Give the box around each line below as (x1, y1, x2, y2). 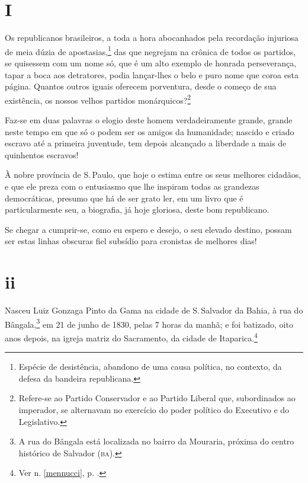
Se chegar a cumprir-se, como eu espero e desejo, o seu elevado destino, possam (5, 223, 292, 235)
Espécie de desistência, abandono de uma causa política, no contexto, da (18, 360, 282, 373)
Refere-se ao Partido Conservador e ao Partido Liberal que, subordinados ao (18, 392, 296, 404)
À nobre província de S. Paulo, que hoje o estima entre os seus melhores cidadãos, (5, 168, 301, 181)
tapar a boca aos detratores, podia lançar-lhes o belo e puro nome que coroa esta (5, 68, 299, 81)
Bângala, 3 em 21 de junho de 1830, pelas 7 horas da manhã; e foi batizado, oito (5, 316, 293, 330)
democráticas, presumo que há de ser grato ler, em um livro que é (5, 191, 243, 204)
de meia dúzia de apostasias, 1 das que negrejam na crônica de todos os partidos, (5, 43, 296, 57)
